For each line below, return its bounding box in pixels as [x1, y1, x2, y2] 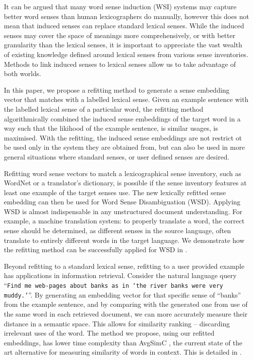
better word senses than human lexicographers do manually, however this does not [4, 11, 249, 21]
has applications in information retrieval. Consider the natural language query [4, 270, 237, 280]
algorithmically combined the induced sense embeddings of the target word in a [4, 113, 241, 123]
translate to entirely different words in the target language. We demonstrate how [4, 235, 245, 245]
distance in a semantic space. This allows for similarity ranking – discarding [4, 318, 230, 328]
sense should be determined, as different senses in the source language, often [4, 225, 231, 236]
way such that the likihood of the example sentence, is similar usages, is [4, 123, 218, 133]
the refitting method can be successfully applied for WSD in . [4, 244, 187, 255]
